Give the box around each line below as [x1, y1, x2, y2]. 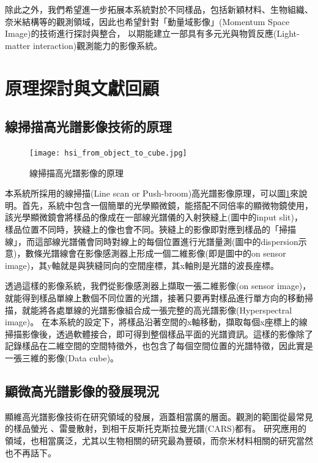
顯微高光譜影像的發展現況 [5, 381, 159, 400]
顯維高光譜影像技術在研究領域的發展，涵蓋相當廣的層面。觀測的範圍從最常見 [5, 410, 313, 423]
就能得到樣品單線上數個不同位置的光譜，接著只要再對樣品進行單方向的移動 [5, 291, 305, 304]
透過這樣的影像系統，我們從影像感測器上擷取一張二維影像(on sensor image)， [5, 279, 311, 292]
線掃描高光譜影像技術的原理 [5, 117, 172, 136]
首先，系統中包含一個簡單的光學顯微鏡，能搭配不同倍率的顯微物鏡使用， [21, 198, 313, 211]
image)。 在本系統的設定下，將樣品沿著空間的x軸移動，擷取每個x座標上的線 [5, 315, 308, 328]
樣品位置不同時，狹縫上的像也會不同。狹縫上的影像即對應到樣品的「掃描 [5, 222, 296, 235]
